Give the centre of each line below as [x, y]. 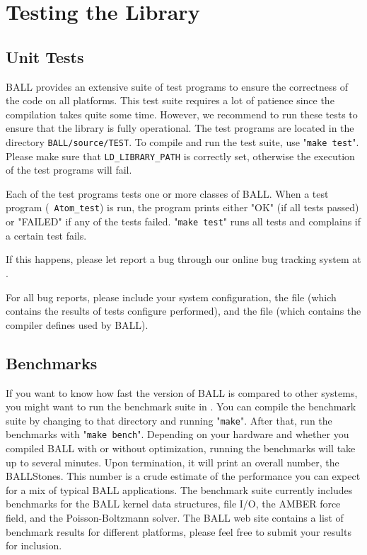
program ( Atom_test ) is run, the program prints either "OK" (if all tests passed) [182, 207]
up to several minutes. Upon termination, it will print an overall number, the [173, 462]
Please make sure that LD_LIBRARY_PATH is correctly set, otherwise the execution [180, 156]
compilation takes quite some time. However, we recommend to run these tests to [182, 114]
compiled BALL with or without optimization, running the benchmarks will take [181, 448]
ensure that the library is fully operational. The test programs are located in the [180, 128]
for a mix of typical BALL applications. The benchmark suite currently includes [179, 489]
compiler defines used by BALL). [77, 324]
